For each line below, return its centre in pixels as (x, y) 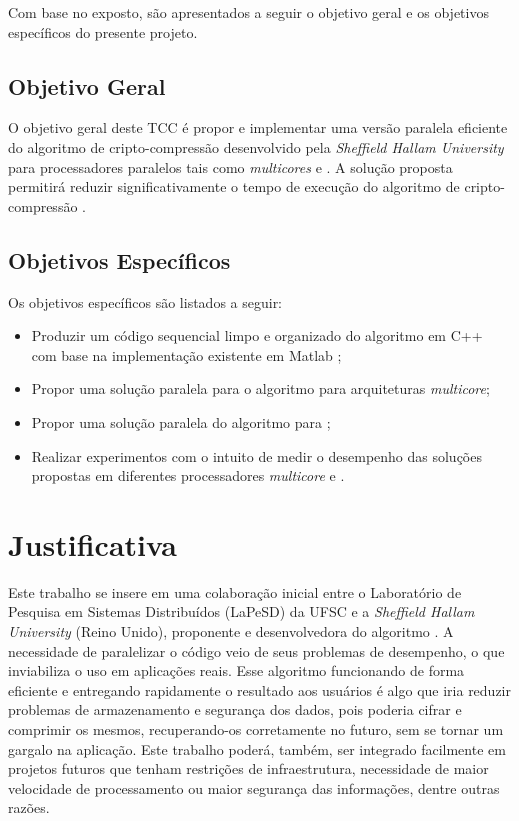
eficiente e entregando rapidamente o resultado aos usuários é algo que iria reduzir (260, 689)
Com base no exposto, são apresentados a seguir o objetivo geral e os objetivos (248, 12)
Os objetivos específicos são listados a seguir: (145, 301)
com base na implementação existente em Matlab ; (186, 354)
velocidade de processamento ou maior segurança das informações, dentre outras (254, 787)
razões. (29, 807)
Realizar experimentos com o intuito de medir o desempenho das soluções (256, 455)
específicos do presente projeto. (103, 31)
